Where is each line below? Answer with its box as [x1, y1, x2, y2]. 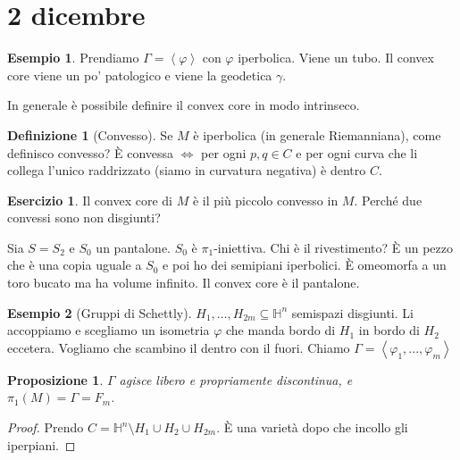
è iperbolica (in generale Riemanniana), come [193, 125, 441, 144]
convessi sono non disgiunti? [7, 208, 161, 227]
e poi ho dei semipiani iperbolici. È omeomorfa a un [163, 255, 447, 274]
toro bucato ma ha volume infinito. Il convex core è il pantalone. [7, 273, 360, 292]
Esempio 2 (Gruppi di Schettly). [7, 303, 192, 322]
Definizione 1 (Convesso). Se [7, 125, 173, 144]
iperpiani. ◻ [7, 435, 76, 454]
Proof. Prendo [7, 418, 84, 437]
